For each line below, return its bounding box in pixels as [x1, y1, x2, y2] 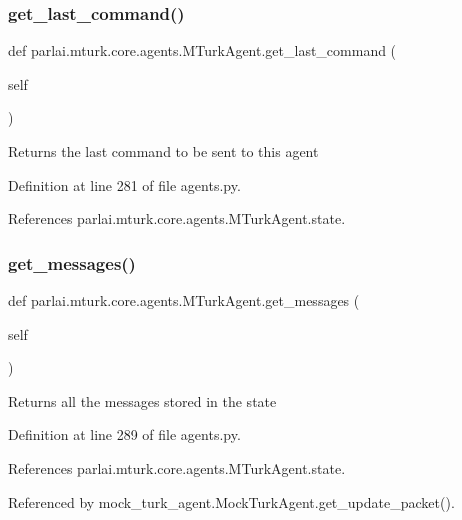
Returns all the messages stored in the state [8, 390, 277, 411]
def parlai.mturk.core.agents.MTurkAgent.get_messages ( [8, 290, 360, 310]
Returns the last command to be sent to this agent [8, 141, 319, 161]
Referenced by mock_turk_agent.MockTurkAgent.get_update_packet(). [8, 491, 455, 512]
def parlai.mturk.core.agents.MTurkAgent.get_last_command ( [8, 40, 397, 61]
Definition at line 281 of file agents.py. [8, 174, 241, 195]
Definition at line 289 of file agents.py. [8, 424, 241, 445]
